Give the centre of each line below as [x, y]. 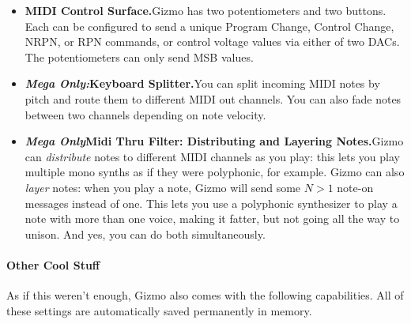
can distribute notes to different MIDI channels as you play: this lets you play [212, 156]
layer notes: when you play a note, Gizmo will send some [163, 187]
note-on [355, 187]
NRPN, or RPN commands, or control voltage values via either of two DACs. [212, 41]
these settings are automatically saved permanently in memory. [159, 310]
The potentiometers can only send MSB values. [139, 57]
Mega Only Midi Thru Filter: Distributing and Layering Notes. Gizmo [214, 141]
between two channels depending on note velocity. [145, 114]
